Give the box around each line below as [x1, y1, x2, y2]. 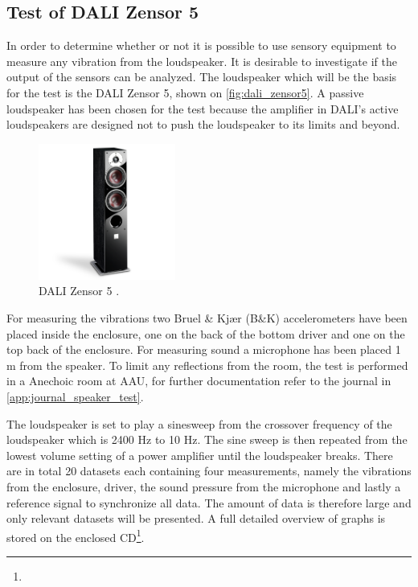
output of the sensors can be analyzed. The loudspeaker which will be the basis [6, 68, 397, 85]
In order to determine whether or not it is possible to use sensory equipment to [6, 37, 396, 54]
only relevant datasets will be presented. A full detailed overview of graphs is [6, 510, 386, 527]
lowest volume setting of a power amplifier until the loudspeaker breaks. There [6, 446, 393, 463]
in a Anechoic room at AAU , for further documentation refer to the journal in [6, 372, 391, 389]
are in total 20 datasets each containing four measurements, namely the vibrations [6, 462, 412, 479]
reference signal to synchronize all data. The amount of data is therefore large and [6, 494, 412, 511]
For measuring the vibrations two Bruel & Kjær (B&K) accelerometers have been [6, 310, 408, 326]
